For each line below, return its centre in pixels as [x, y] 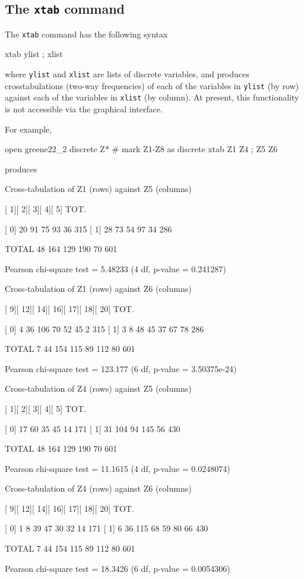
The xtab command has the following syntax [86, 34]
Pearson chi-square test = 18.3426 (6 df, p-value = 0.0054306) [118, 568]
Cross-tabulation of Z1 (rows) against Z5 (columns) [98, 189]
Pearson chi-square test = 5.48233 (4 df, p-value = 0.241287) [115, 268]
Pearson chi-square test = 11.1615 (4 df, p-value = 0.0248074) [118, 468]
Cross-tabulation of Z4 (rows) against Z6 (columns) [98, 488]
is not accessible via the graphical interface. [84, 109]
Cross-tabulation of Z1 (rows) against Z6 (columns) [98, 289]
